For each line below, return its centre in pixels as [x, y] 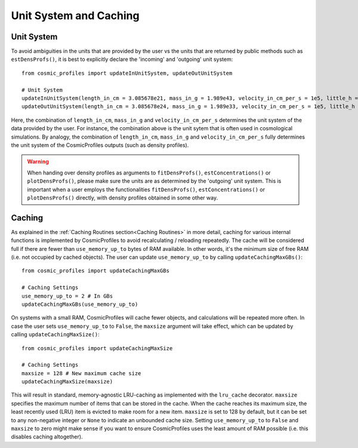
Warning [38, 162]
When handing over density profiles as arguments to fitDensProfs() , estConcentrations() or [149, 173]
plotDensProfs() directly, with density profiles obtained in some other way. [122, 198]
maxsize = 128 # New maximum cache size [81, 373]
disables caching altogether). [47, 437]
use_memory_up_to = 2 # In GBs [67, 296]
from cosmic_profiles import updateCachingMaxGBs [96, 271]
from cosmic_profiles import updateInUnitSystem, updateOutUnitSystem [127, 73]
